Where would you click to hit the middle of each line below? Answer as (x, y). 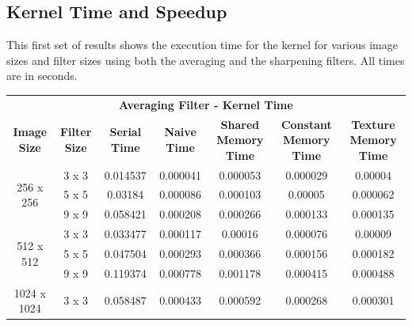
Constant (306, 124)
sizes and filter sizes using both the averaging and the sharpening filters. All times (206, 60)
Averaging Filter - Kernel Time (206, 104)
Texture (373, 124)
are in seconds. (42, 76)
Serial (126, 132)
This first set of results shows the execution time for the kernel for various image (202, 45)
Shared (240, 124)
